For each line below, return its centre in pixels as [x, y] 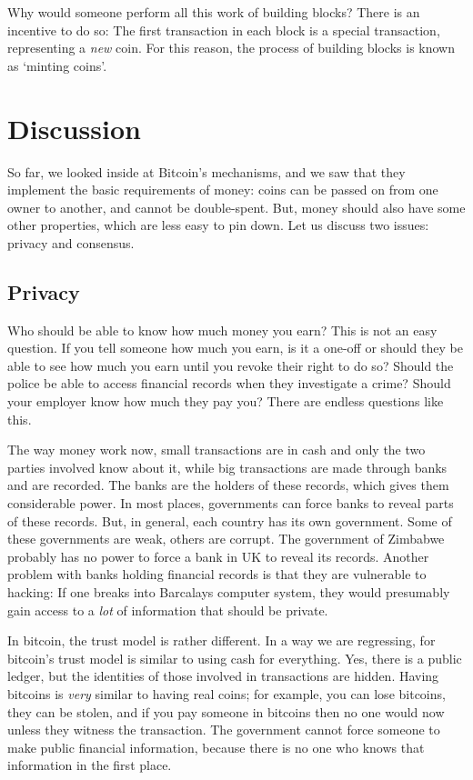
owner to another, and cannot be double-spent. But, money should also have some [236, 207]
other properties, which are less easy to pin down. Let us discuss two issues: [218, 225]
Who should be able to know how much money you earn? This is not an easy [222, 330]
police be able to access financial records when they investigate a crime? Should [229, 383]
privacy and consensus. [71, 242]
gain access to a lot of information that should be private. [168, 610]
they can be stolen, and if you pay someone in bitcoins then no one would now [226, 711]
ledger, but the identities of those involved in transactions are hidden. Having [223, 676]
